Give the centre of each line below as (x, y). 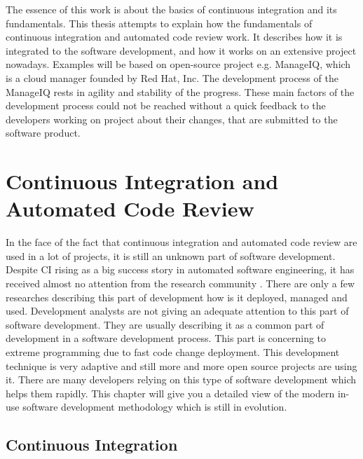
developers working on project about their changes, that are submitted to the (172, 119)
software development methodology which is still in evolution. (155, 407)
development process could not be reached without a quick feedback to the (166, 105)
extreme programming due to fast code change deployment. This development (173, 352)
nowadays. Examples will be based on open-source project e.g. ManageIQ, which (178, 64)
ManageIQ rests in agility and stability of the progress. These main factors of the (180, 91)
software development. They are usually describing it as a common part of (165, 324)
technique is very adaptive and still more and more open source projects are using (181, 365)
